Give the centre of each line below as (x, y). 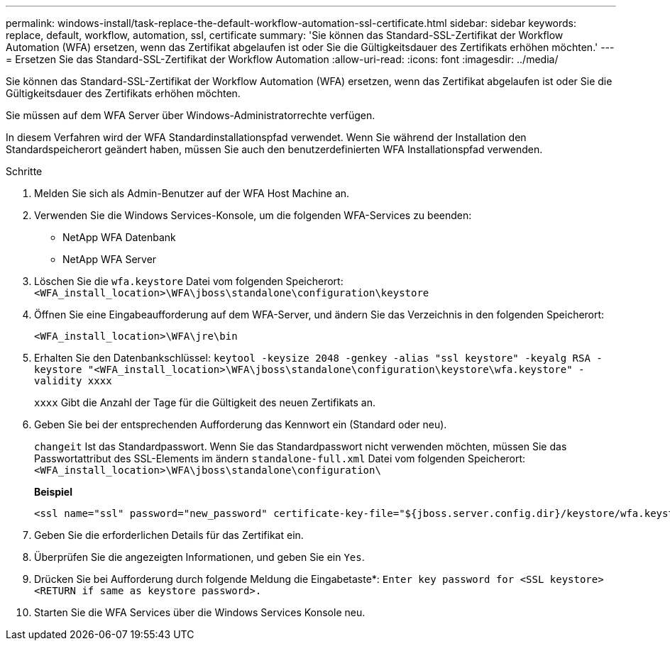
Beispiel (53, 492)
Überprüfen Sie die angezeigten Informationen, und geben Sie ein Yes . (199, 557)
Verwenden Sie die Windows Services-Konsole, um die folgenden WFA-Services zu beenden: (253, 215)
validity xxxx (73, 381)
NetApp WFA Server (110, 259)
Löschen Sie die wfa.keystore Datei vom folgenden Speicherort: (189, 281)
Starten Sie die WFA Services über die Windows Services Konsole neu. (200, 612)
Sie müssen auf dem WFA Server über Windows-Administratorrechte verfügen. (191, 115)
